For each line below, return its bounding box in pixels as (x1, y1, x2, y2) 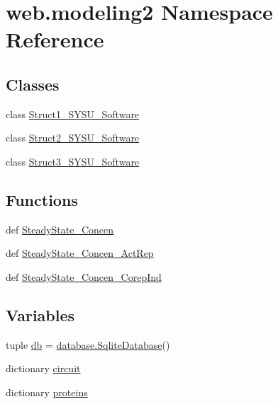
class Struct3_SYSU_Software (6, 154, 140, 168)
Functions (6, 188, 78, 210)
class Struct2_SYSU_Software (6, 130, 140, 145)
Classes (6, 73, 60, 95)
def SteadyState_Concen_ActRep (6, 246, 154, 260)
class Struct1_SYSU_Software (6, 106, 140, 121)
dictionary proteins (6, 384, 88, 399)
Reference (6, 25, 104, 54)
